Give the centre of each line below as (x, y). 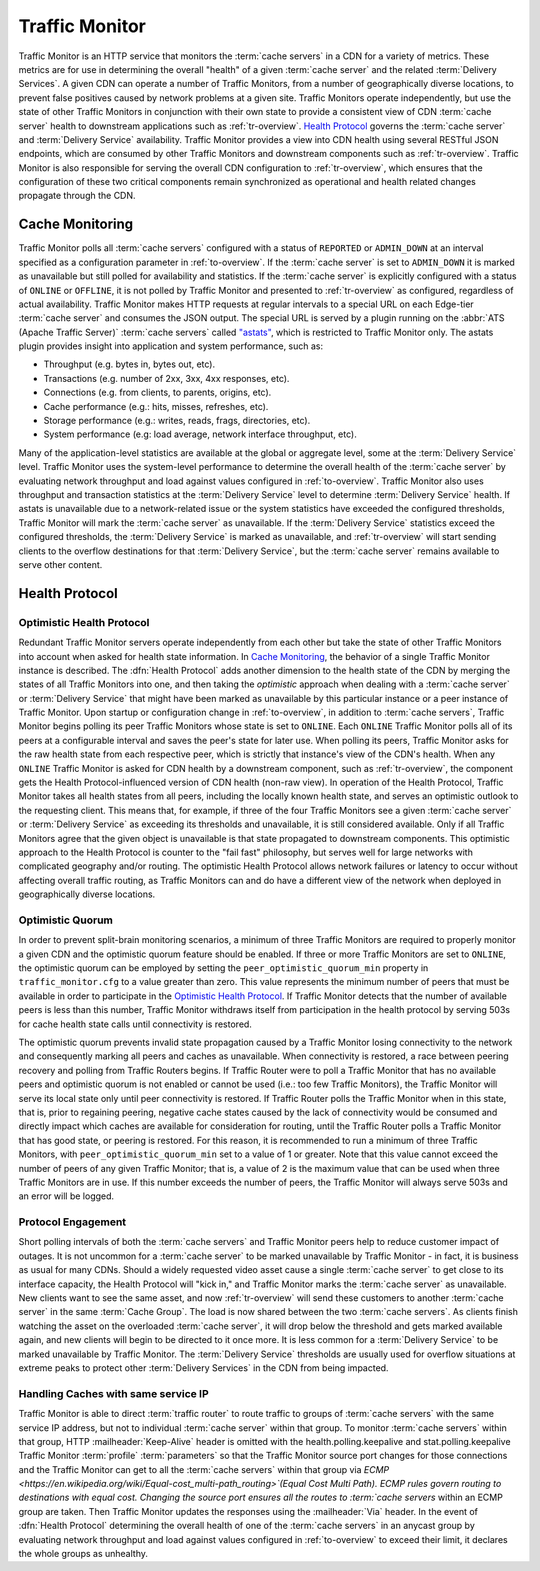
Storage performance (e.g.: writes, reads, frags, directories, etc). (177, 421)
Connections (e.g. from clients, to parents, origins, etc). (157, 392)
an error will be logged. (66, 1196)
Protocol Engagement (72, 1222)
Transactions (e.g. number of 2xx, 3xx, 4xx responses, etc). (166, 378)
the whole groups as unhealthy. (83, 1554)
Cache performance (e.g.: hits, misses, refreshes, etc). (156, 406)
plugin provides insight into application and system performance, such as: (171, 346)
